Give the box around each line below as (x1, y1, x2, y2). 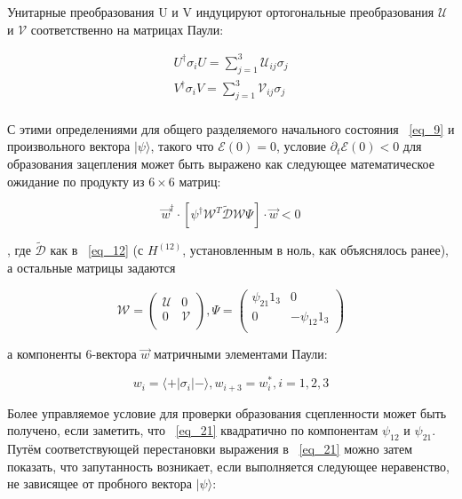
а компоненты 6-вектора (7, 345, 137, 363)
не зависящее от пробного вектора (7, 474, 193, 493)
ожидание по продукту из (7, 171, 145, 190)
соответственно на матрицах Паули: (30, 20, 224, 38)
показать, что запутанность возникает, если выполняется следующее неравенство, (7, 456, 450, 475)
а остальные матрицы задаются (7, 258, 176, 277)
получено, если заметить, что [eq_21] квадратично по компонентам (7, 421, 378, 440)
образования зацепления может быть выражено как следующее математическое (7, 154, 434, 173)
